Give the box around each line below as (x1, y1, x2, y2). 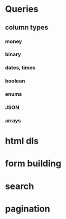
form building (5, 158, 62, 169)
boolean (5, 77, 26, 84)
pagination (5, 203, 50, 214)
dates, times (5, 64, 35, 71)
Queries (5, 3, 38, 15)
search (5, 181, 34, 192)
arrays (5, 117, 21, 124)
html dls (5, 136, 39, 146)
